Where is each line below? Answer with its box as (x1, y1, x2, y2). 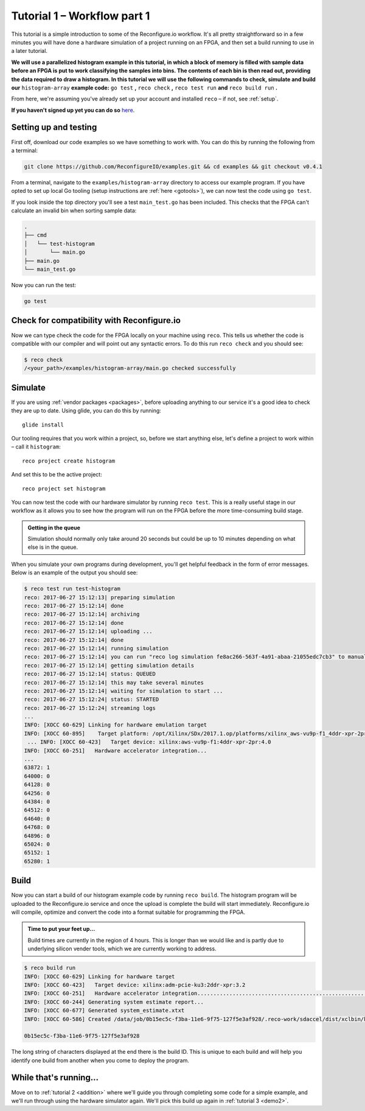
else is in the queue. (27, 543, 78, 551)
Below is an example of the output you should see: (11, 569, 138, 576)
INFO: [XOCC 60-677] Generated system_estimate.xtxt (24, 1007, 185, 1014)
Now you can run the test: (11, 282, 76, 289)
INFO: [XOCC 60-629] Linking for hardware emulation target (24, 722, 207, 728)
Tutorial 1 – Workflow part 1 (11, 9, 150, 23)
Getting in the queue (27, 524, 80, 531)
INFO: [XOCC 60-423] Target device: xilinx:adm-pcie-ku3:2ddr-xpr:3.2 (24, 981, 246, 988)
